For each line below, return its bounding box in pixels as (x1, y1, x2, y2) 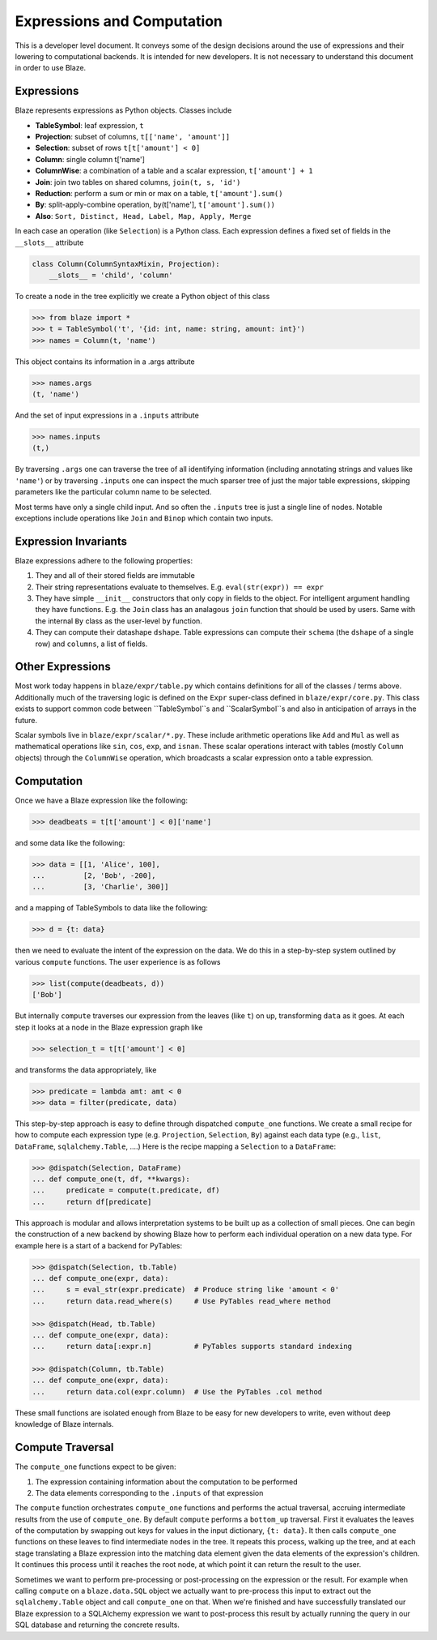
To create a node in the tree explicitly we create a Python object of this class (15, 291, 270, 301)
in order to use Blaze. (15, 63, 87, 73)
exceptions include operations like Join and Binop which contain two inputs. (15, 513, 274, 523)
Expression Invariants (15, 534, 127, 548)
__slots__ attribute (15, 238, 84, 247)
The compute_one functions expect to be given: (15, 1462, 176, 1471)
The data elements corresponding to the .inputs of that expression (35, 1488, 264, 1497)
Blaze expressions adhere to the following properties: (15, 555, 193, 565)
